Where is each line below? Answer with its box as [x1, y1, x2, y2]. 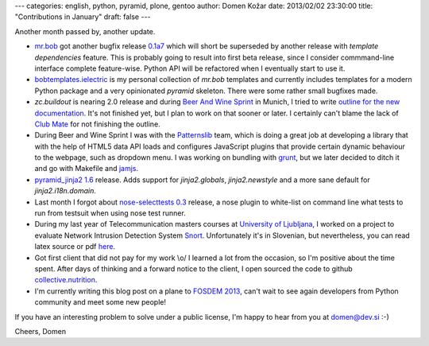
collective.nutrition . [34, 275, 98, 285]
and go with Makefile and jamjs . [34, 164, 139, 173]
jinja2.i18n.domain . [34, 186, 97, 196]
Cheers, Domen [14, 326, 67, 336]
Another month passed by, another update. [14, 26, 156, 36]
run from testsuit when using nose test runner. [34, 208, 186, 218]
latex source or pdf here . [34, 242, 115, 251]
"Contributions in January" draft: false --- [14, 12, 151, 21]
